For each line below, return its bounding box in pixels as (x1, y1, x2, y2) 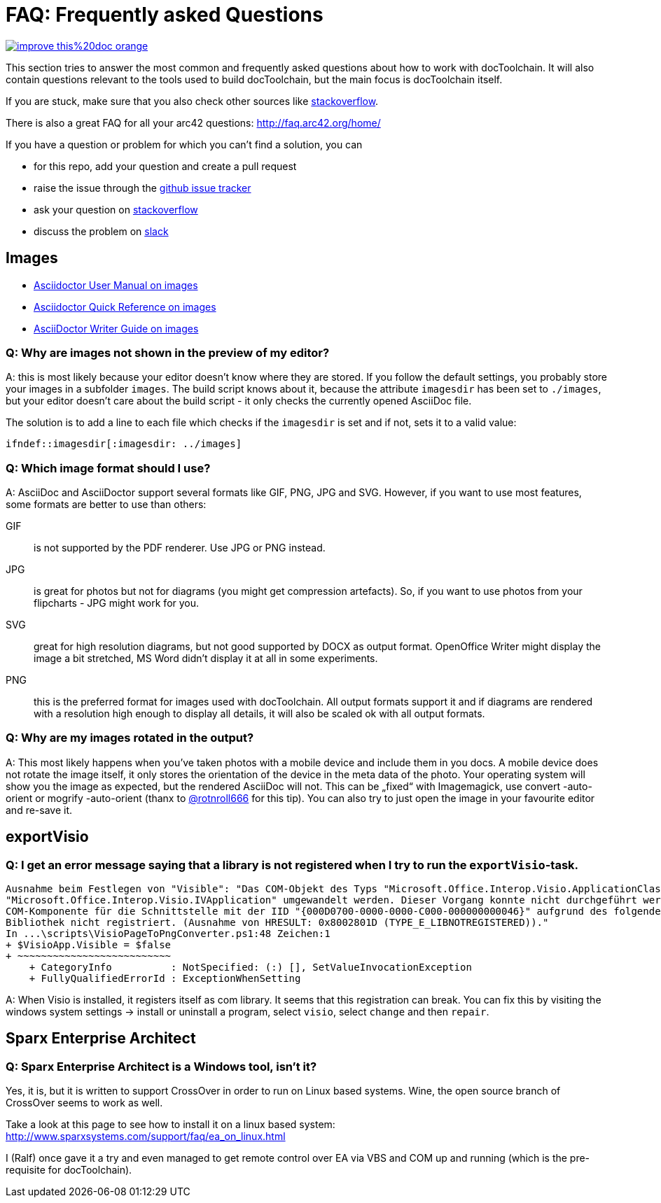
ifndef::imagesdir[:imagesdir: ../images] (6, 438, 242, 450)
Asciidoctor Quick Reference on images (34, 300, 216, 313)
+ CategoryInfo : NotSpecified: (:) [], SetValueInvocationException (29, 962, 472, 973)
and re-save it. (6, 803, 73, 816)
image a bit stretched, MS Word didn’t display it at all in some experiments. (34, 652, 378, 665)
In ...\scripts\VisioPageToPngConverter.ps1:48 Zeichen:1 (6, 928, 330, 940)
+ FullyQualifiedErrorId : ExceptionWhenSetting (29, 973, 301, 985)
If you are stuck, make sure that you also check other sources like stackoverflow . (6, 94, 379, 107)
